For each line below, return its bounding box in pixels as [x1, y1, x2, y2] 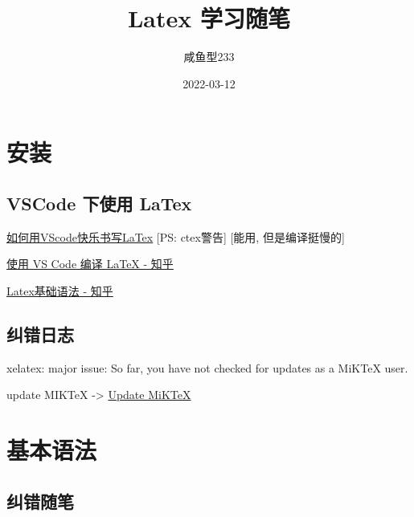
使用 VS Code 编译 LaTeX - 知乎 [6, 255, 174, 272]
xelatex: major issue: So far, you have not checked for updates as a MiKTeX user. [6, 359, 408, 376]
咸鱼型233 [183, 48, 235, 65]
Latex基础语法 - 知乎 [6, 282, 113, 299]
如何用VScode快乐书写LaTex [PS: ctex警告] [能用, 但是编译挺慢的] [6, 228, 345, 245]
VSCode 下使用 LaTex [6, 190, 192, 215]
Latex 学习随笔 [127, 2, 291, 35]
